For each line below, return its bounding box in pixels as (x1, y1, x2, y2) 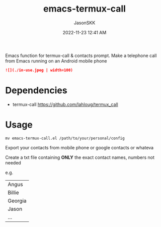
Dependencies (5, 85, 67, 96)
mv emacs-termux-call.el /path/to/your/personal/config (5, 136, 125, 141)
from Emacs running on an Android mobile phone (5, 58, 107, 64)
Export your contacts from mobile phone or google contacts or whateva (5, 144, 154, 150)
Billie (8, 189, 19, 196)
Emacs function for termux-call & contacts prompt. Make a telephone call (5, 52, 157, 59)
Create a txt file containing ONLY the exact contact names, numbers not (5, 154, 155, 160)
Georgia (8, 197, 27, 204)
